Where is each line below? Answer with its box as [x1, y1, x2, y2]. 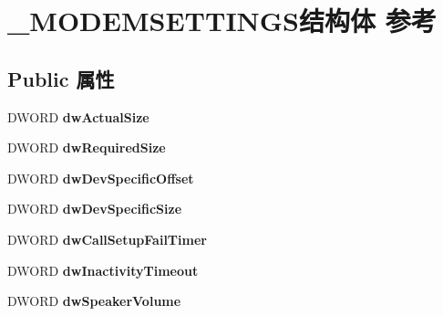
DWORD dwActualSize [7, 107, 149, 126]
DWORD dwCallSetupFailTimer [7, 229, 207, 248]
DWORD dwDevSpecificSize [7, 199, 182, 218]
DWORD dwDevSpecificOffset [7, 168, 194, 187]
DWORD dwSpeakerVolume [7, 291, 181, 311]
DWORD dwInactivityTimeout [7, 260, 199, 279]
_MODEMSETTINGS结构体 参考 [7, 2, 437, 39]
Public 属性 [7, 64, 115, 92]
